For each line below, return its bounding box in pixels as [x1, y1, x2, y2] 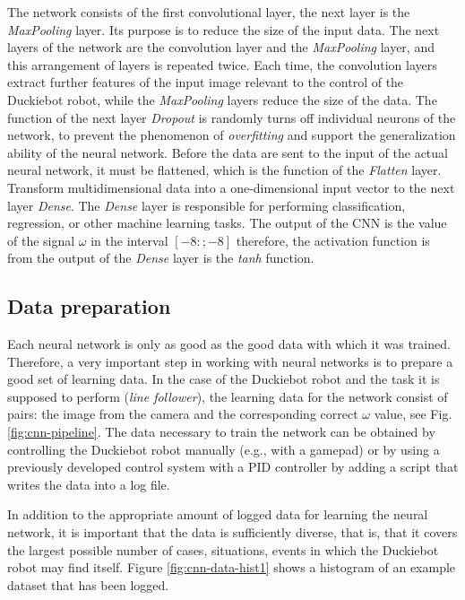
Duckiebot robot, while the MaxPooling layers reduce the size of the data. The [7, 90, 437, 109]
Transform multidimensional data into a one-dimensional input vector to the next [7, 178, 455, 196]
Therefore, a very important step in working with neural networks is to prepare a [7, 352, 453, 370]
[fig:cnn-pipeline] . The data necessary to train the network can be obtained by [7, 422, 435, 441]
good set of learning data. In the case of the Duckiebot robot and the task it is [7, 370, 440, 388]
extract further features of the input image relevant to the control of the [7, 73, 404, 91]
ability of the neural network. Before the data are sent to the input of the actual [7, 143, 448, 161]
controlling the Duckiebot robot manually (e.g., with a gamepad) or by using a [7, 439, 440, 458]
